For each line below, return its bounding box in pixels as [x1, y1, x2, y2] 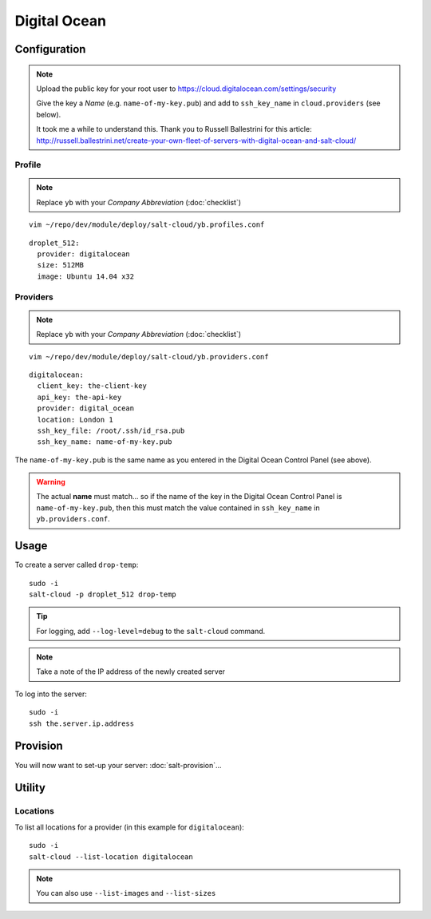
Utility [14, 781, 45, 794]
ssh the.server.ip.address [29, 719, 135, 728]
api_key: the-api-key [37, 392, 122, 402]
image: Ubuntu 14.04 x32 [37, 271, 135, 281]
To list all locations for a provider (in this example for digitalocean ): [14, 822, 245, 832]
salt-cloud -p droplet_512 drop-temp [29, 589, 177, 599]
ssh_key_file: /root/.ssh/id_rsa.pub [37, 426, 185, 435]
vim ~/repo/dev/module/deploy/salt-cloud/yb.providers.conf [29, 352, 269, 361]
